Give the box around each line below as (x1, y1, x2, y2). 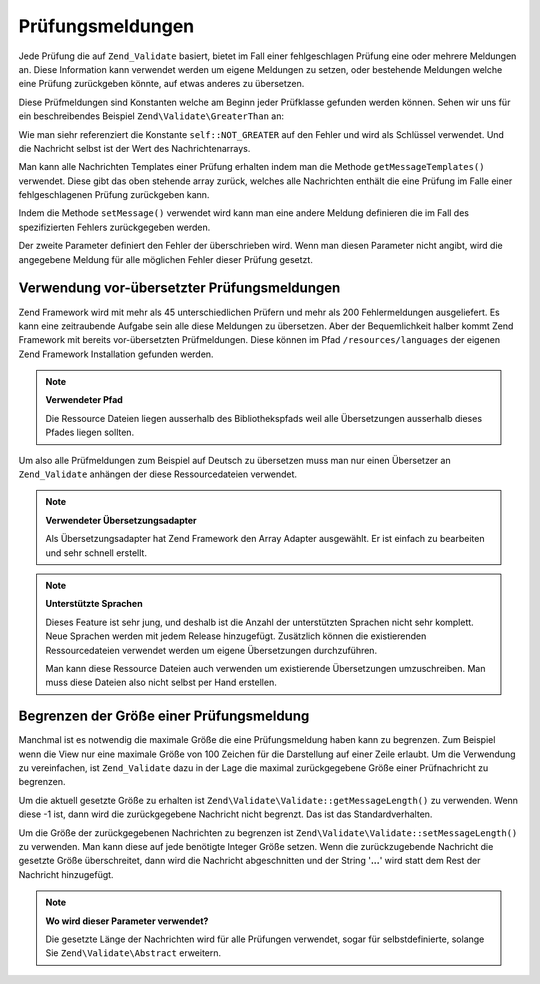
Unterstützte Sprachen (45, 598, 144, 610)
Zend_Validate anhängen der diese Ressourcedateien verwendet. (18, 468, 298, 480)
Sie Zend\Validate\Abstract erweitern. (45, 947, 222, 959)
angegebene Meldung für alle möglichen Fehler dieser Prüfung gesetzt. (18, 253, 314, 265)
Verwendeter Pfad (45, 394, 124, 406)
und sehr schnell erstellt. (45, 546, 147, 559)
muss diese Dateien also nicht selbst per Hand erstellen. (45, 676, 277, 689)
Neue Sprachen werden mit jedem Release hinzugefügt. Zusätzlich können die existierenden (45, 630, 427, 642)
